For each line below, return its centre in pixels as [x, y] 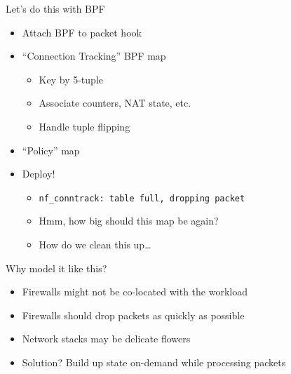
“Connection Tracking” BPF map [94, 56]
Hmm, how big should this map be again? [129, 221]
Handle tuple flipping [84, 126]
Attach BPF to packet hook [82, 32]
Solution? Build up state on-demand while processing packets [154, 362]
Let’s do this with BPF [55, 8]
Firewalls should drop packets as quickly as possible [133, 315]
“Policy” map [51, 150]
